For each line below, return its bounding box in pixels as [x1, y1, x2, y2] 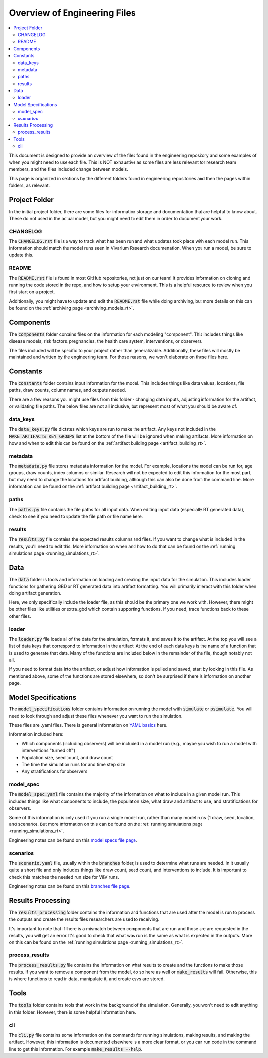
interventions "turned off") [21, 747, 76, 754]
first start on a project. [9, 289, 55, 295]
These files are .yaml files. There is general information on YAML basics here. [9, 722, 168, 728]
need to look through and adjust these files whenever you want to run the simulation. [9, 713, 183, 719]
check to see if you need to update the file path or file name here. [9, 513, 143, 519]
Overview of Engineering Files [9, 7, 136, 18]
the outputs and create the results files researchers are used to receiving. [9, 916, 160, 922]
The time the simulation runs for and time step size [21, 761, 126, 767]
